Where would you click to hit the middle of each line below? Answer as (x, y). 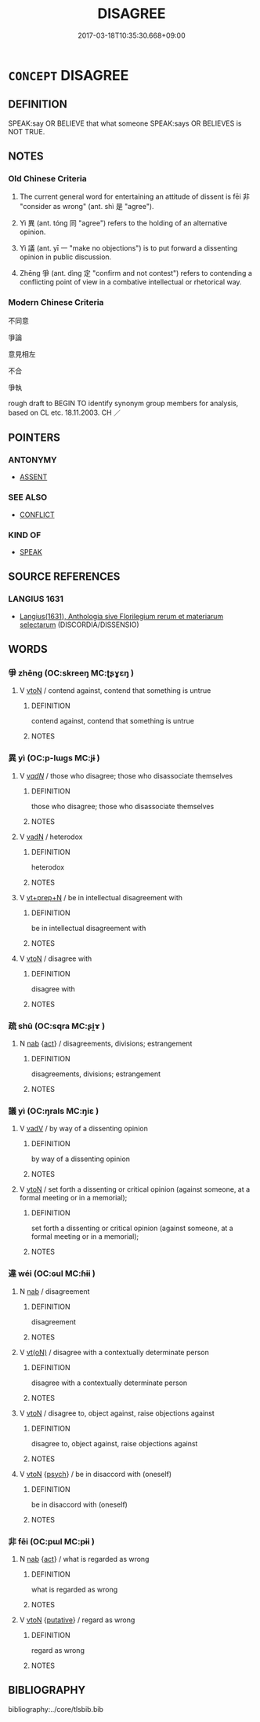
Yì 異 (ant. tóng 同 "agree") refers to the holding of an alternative (123, 223)
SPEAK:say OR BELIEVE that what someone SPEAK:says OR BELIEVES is (125, 123)
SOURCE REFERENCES (64, 577)
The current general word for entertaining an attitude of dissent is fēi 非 (135, 196)
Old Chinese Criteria (48, 179)
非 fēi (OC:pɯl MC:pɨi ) (52, 1541)
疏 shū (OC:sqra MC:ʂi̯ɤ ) (57, 1026)
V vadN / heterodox (51, 837)
